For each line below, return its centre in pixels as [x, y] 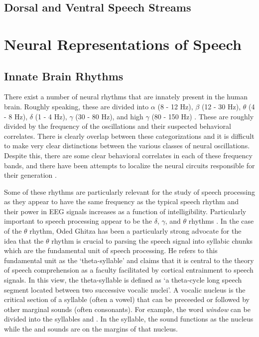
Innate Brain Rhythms [64, 76]
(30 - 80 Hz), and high [109, 116]
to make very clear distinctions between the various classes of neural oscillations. [127, 146]
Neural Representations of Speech [123, 44]
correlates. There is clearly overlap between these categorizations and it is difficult [129, 136]
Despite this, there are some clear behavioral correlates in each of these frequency [128, 155]
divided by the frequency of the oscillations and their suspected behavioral [118, 126]
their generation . [30, 175]
